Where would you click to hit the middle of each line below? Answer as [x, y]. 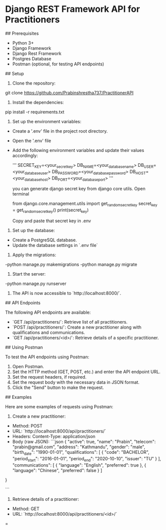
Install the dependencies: [38, 102]
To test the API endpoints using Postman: [47, 357]
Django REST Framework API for [73, 9]
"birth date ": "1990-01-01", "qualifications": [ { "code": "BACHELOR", [81, 453]
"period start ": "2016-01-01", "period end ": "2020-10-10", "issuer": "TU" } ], [87, 459]
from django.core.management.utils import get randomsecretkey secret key [85, 204]
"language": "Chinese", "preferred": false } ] [57, 470]
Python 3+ [23, 43]
